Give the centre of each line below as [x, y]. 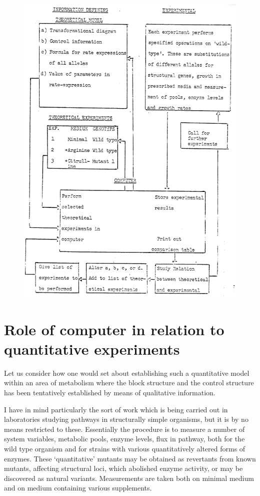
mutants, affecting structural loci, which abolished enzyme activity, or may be [123, 468]
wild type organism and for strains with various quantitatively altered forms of [125, 448]
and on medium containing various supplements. [78, 488]
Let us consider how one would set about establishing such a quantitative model [127, 373]
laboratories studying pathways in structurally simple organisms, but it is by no [126, 419]
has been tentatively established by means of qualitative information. [110, 393]
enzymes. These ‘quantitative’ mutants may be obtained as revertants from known [130, 458]
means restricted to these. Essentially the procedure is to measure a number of [124, 429]
